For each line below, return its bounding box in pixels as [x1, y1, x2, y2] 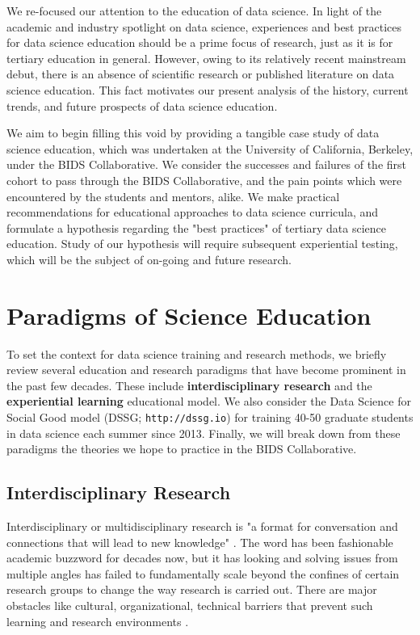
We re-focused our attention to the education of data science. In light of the [6, 2, 382, 19]
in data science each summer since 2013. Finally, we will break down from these [6, 424, 401, 441]
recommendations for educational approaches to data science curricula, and [6, 204, 379, 221]
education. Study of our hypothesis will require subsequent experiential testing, [6, 235, 398, 252]
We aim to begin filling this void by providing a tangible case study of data [6, 124, 380, 141]
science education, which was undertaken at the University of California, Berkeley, [6, 140, 414, 157]
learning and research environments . [6, 612, 189, 629]
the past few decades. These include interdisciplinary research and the [6, 376, 372, 393]
